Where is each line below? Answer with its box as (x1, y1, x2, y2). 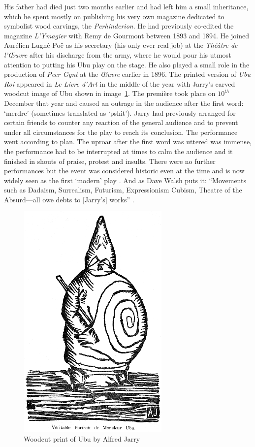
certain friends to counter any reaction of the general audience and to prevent (4, 117, 238, 128)
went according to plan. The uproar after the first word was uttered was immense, (4, 136, 252, 147)
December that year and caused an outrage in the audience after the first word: (4, 97, 244, 108)
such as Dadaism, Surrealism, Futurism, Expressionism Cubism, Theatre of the (4, 185, 242, 195)
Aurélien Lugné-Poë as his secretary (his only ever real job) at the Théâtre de (4, 40, 238, 50)
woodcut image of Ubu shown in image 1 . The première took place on (4, 88, 216, 98)
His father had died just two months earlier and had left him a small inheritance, (4, 1, 249, 11)
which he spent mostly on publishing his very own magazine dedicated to (4, 11, 224, 21)
